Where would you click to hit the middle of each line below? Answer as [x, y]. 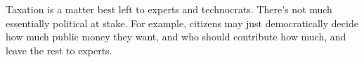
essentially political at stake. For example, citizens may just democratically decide [182, 23]
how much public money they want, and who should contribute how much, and [176, 37]
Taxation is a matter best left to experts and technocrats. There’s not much [169, 9]
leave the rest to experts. [59, 50]
